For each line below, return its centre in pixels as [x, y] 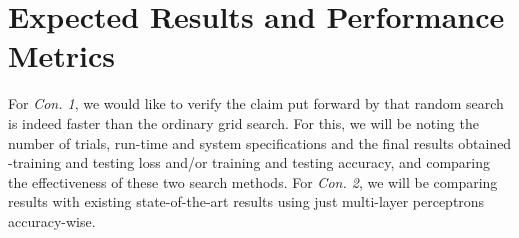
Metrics [62, 55]
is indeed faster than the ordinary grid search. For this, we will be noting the [243, 122]
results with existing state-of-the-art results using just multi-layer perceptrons [246, 201]
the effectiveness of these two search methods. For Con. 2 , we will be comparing [253, 181]
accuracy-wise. [52, 220]
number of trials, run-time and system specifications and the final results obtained [260, 142]
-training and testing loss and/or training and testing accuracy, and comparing [249, 162]
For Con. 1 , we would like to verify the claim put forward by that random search [256, 103]
